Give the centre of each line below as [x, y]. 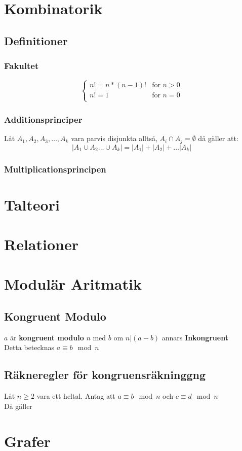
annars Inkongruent [195, 337]
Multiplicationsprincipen [55, 169]
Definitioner [36, 40]
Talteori [32, 204]
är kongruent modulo [47, 337]
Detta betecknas [29, 347]
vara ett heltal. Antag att [76, 396]
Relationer [41, 244]
